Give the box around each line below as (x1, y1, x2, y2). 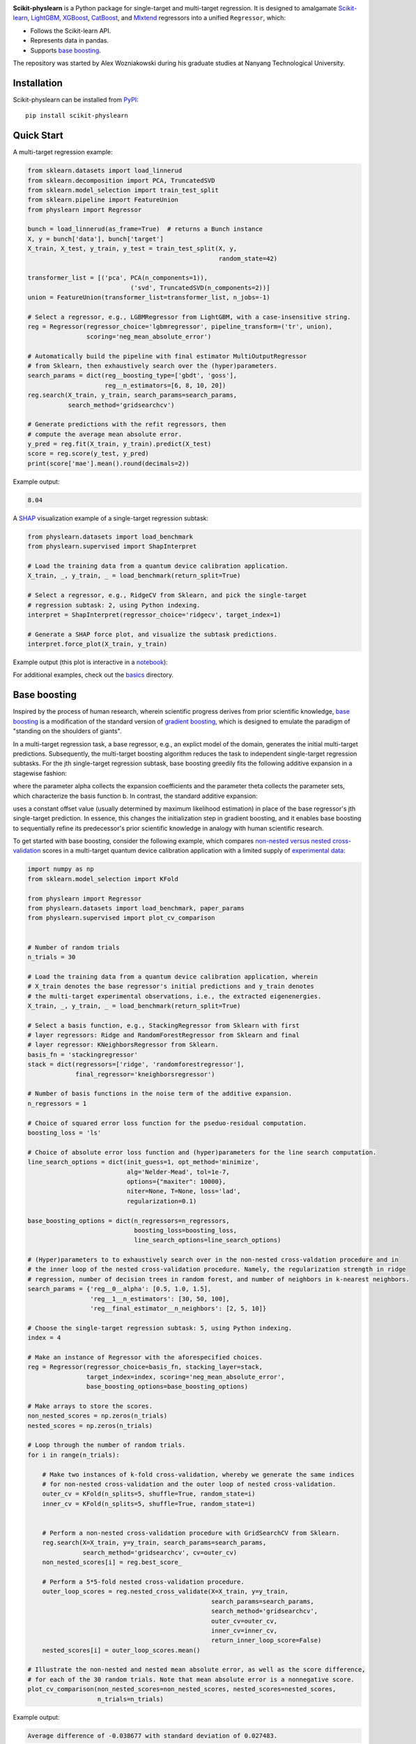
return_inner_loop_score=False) (211, 1637, 322, 1644)
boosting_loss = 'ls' (27, 1129, 102, 1136)
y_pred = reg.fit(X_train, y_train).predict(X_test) (27, 440, 212, 448)
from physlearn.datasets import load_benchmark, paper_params (27, 904, 245, 912)
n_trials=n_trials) (97, 1695, 164, 1703)
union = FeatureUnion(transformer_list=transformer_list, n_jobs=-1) (27, 294, 270, 301)
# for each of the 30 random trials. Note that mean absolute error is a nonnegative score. (27, 1675, 355, 1683)
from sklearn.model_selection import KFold (27, 875, 179, 882)
